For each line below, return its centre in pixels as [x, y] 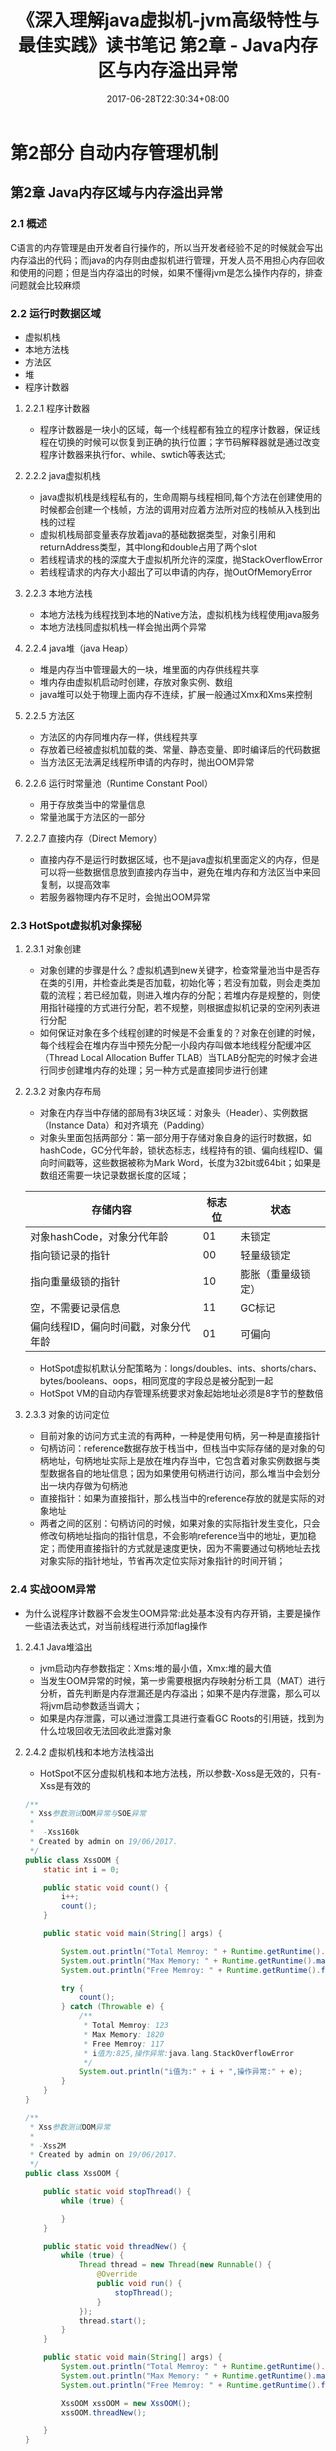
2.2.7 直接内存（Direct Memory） [93, 838]
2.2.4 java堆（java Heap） [79, 648]
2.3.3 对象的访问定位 [67, 1415]
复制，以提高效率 [75, 884]
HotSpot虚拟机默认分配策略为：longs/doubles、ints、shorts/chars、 [181, 1368]
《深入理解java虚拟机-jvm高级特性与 [168, 20]
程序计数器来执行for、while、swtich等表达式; [133, 454]
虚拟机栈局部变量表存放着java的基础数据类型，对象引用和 [158, 534]
